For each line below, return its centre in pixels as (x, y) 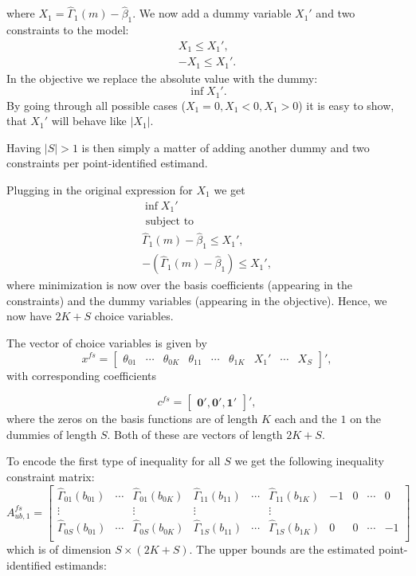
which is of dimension (59, 549)
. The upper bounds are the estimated (282, 549)
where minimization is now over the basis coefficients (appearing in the (179, 285)
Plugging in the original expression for (100, 190)
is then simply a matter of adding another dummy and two (226, 147)
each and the (306, 419)
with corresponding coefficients (82, 375)
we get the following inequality (309, 461)
